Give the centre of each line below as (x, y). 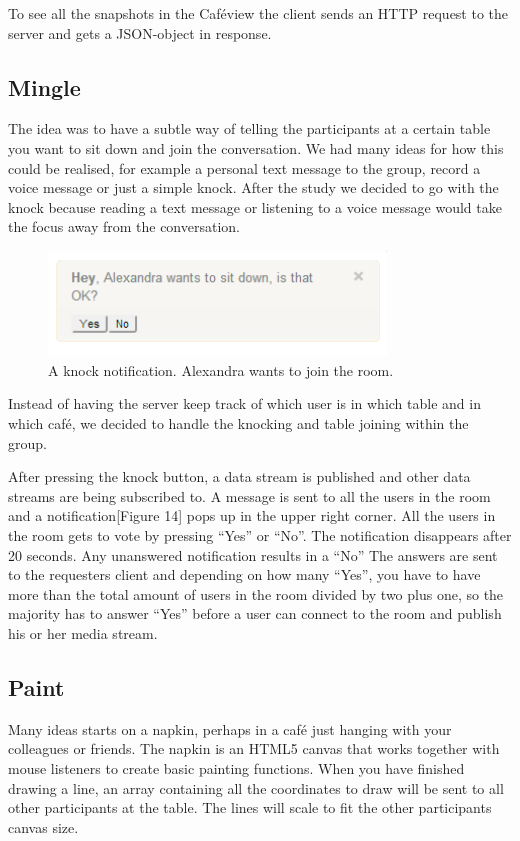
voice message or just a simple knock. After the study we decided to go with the (253, 187)
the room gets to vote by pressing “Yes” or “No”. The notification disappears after (260, 535)
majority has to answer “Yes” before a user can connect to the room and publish (255, 613)
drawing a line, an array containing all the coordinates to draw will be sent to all (256, 787)
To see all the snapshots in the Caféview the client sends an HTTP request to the (258, 13)
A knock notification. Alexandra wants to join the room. (221, 369)
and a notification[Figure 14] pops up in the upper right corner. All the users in (252, 515)
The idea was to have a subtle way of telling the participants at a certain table (249, 128)
